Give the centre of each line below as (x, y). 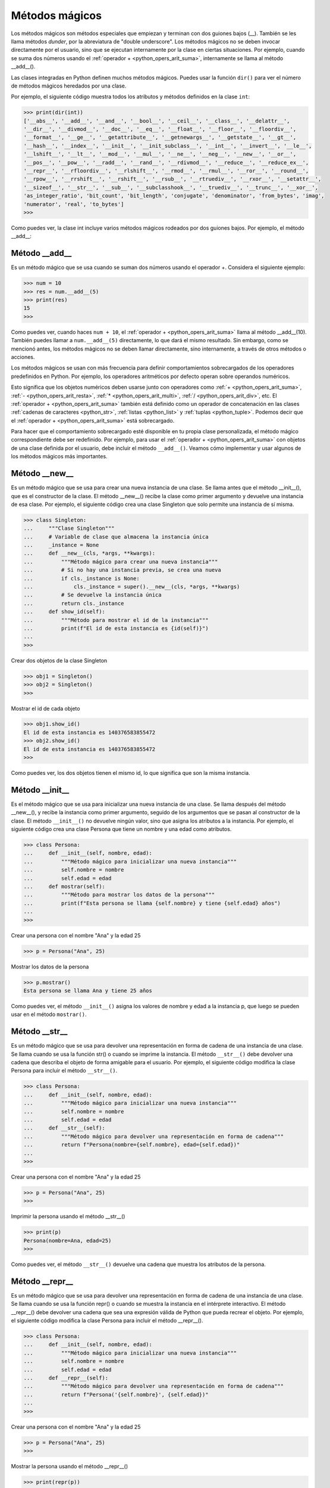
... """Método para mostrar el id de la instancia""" (116, 620)
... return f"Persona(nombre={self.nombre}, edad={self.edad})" (132, 1145)
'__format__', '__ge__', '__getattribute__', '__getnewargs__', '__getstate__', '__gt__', (160, 137)
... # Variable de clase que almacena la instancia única (116, 537)
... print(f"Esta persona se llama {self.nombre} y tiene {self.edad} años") (152, 903)
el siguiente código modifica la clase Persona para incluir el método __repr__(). (107, 1321)
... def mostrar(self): (64, 887)
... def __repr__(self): (66, 1378)
